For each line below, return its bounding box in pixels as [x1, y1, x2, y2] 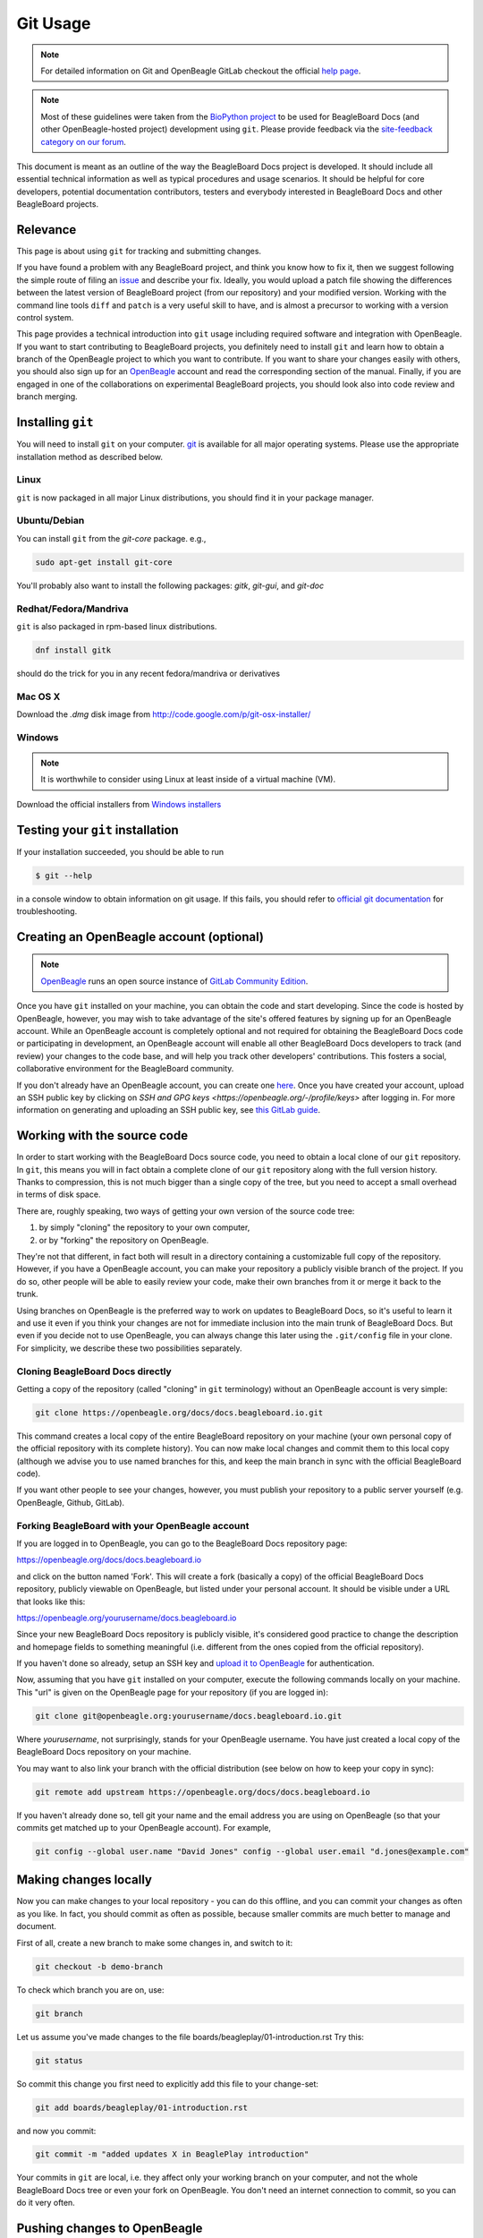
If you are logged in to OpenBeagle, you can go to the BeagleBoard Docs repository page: [16, 1538, 348, 1549]
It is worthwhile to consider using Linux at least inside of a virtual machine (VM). [40, 774, 335, 785]
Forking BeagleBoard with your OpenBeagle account [16, 1519, 250, 1532]
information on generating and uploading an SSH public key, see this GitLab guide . [16, 1105, 321, 1115]
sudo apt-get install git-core [35, 557, 174, 568]
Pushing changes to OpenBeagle [16, 2221, 203, 2236]
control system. [16, 312, 74, 322]
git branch [35, 2008, 83, 2019]
